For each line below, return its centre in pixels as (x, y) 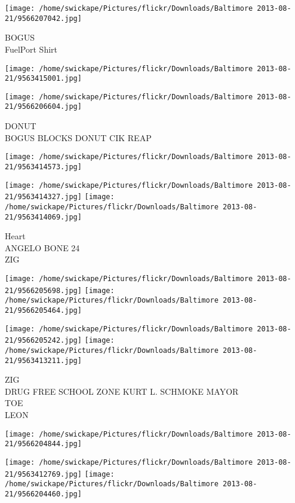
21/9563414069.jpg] (43, 217)
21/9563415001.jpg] (43, 79)
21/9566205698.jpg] (43, 290)
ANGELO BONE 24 (42, 247)
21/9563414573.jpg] (43, 167)
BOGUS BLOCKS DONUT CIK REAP (78, 137)
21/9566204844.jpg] (43, 444)
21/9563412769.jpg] (43, 474)
